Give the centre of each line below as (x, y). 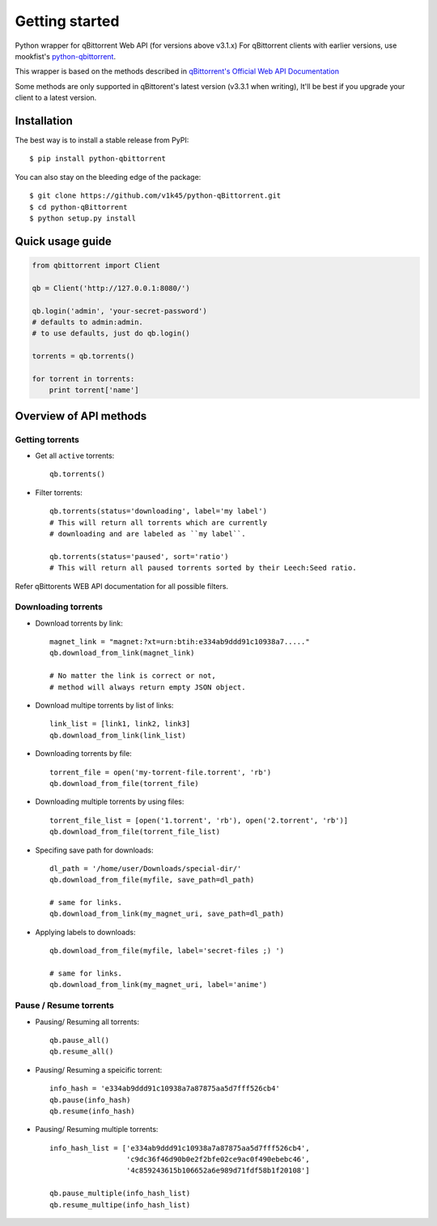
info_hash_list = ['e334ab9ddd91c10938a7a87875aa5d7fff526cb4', (180, 1148)
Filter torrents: (59, 492)
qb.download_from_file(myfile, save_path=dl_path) (152, 880)
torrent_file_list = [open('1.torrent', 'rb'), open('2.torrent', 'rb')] (199, 820)
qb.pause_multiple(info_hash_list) (120, 1194)
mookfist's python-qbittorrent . (66, 56)
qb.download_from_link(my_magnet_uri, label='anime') (158, 985)
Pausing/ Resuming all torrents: (87, 1022)
